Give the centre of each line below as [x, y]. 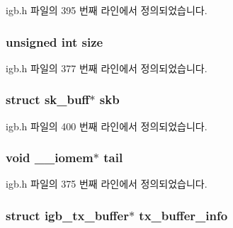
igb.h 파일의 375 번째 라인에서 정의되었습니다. [107, 184]
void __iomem [50, 158]
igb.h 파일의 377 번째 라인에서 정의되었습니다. [107, 68]
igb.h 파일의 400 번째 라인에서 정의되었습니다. [107, 126]
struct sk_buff [48, 99]
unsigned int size [55, 41]
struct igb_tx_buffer [67, 215]
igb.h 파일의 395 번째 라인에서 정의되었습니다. [107, 10]
